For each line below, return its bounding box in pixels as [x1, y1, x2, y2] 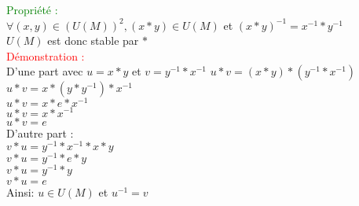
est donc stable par [47, 32, 139, 49]
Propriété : [6, 2, 58, 17]
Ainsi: [6, 184, 35, 200]
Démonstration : [6, 47, 85, 64]
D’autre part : [6, 124, 74, 141]
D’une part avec [6, 63, 83, 79]
